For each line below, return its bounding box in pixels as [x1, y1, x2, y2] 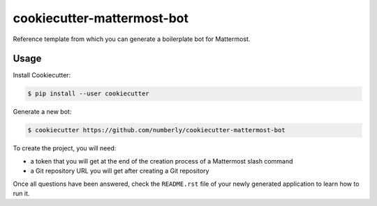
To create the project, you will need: [13, 144, 117, 152]
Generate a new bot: [13, 108, 72, 116]
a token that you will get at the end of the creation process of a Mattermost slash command [30, 157, 293, 165]
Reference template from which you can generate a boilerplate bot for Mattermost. [13, 35, 251, 43]
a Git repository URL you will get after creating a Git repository [30, 167, 209, 175]
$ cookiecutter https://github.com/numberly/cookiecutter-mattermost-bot [27, 126, 286, 134]
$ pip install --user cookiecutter [27, 90, 149, 97]
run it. [13, 189, 30, 198]
